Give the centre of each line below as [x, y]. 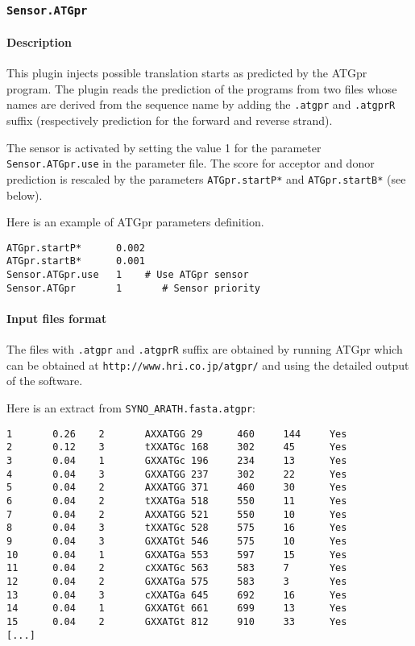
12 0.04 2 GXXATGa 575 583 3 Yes [177, 581]
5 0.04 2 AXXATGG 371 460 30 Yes [177, 488]
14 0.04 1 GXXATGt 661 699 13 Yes [177, 609]
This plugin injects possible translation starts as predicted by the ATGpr [187, 73]
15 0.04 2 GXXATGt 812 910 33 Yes [177, 621]
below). [25, 195]
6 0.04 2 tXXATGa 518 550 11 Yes [177, 501]
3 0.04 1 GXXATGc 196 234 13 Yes [177, 461]
